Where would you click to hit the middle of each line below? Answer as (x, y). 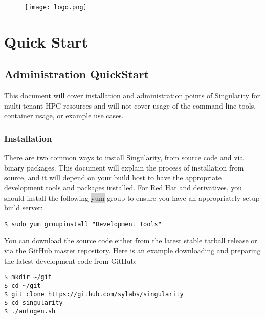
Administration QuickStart (77, 74)
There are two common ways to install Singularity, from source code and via (124, 157)
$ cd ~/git (23, 285)
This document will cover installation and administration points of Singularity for (132, 95)
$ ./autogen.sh (30, 311)
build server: (24, 208)
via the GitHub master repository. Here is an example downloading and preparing (132, 251)
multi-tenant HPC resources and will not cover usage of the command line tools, (130, 105)
